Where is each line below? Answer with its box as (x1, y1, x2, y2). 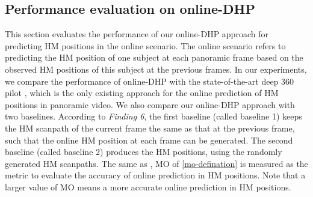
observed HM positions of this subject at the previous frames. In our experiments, (5, 62, 307, 75)
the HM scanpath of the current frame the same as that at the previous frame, (5, 121, 295, 134)
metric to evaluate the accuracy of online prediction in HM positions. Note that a (5, 169, 306, 181)
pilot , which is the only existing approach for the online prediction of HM (5, 86, 279, 99)
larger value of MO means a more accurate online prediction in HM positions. (5, 180, 291, 193)
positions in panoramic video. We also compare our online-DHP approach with (5, 98, 295, 111)
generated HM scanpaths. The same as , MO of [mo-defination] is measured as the (5, 157, 308, 169)
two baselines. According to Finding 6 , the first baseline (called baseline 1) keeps (5, 110, 302, 123)
